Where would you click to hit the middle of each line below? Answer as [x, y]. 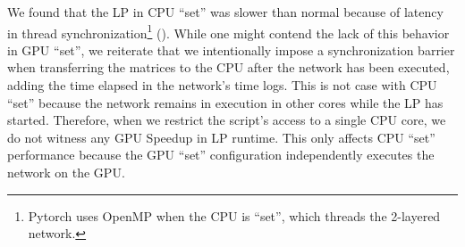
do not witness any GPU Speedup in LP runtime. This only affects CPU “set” [221, 137]
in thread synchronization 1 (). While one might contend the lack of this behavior [228, 31]
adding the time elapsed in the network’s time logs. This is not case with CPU [222, 85]
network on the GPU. [66, 172]
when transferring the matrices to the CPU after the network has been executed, [228, 67]
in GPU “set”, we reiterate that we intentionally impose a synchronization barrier [231, 49]
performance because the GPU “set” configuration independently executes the [221, 155]
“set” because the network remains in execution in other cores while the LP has [225, 102]
